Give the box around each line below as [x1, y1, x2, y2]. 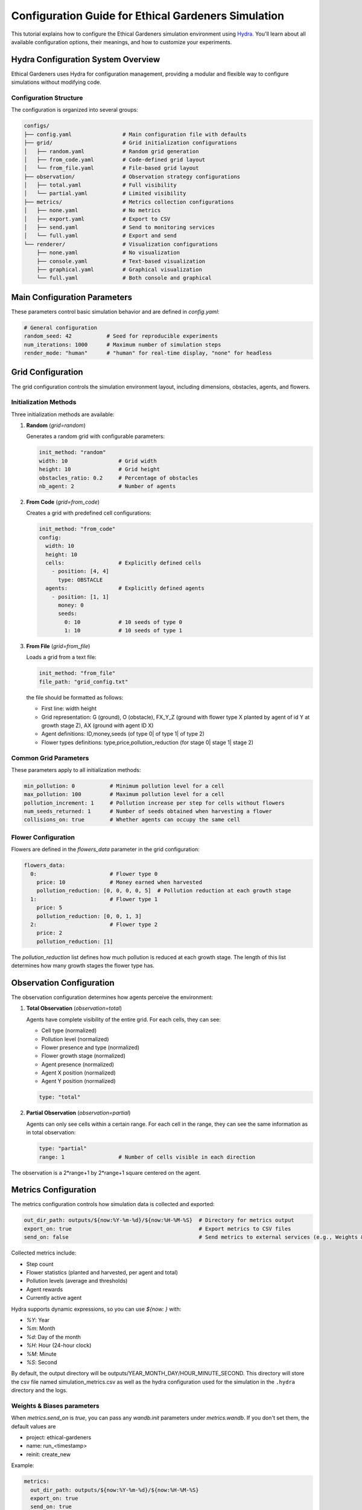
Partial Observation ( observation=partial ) [26, 1109, 131, 1117]
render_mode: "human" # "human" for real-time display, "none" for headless [24, 350, 273, 356]
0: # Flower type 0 [30, 870, 158, 877]
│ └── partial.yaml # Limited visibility [24, 190, 186, 197]
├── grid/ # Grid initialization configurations [24, 140, 238, 146]
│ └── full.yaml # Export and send [24, 233, 177, 239]
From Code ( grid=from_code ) [26, 498, 100, 506]
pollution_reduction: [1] [36, 938, 113, 945]
